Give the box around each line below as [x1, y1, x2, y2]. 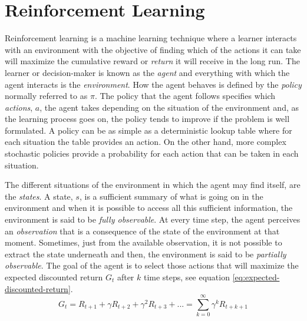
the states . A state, [5, 190, 73, 202]
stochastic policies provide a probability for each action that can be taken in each [5, 147, 299, 160]
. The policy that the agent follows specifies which [94, 90, 276, 102]
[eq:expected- [232, 271, 280, 283]
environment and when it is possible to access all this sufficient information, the [5, 201, 293, 214]
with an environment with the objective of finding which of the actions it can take [5, 43, 301, 55]
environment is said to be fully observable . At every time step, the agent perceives [5, 213, 301, 226]
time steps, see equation [143, 271, 230, 283]
